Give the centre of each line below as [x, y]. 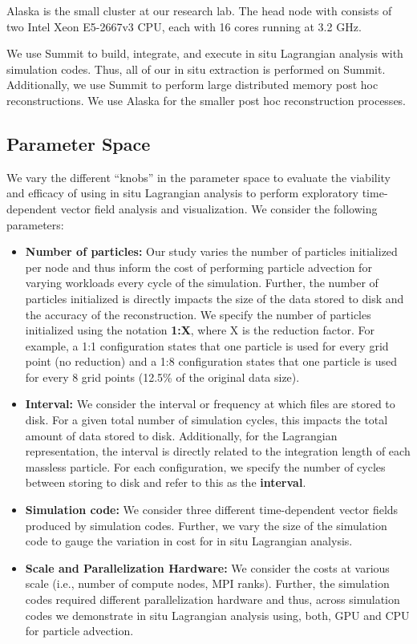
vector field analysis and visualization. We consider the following [219, 208]
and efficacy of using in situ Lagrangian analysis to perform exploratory [183, 193]
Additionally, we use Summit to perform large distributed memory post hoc [192, 85]
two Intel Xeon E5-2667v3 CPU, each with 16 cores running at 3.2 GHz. [184, 26]
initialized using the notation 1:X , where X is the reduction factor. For [200, 330]
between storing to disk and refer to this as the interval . [166, 482]
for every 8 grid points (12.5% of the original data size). [162, 377]
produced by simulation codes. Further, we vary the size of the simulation [206, 525]
